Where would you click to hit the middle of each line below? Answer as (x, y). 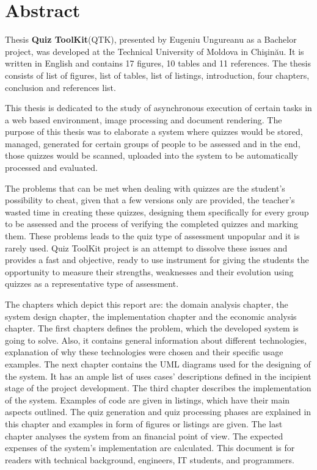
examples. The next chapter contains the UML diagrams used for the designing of (158, 363)
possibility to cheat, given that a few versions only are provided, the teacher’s (150, 200)
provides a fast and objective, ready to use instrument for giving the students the (157, 260)
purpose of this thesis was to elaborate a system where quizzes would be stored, (154, 132)
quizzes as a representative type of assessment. (92, 284)
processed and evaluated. (51, 168)
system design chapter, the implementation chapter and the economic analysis (151, 316)
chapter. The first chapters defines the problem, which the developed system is (152, 328)
